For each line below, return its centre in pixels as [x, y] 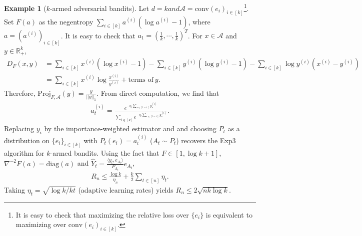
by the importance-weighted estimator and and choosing [130, 128]
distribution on [27, 140]
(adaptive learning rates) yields [126, 189]
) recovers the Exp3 [206, 140]
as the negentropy [66, 21]
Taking [15, 189]
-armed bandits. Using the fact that [105, 152]
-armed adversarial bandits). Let [99, 8]
